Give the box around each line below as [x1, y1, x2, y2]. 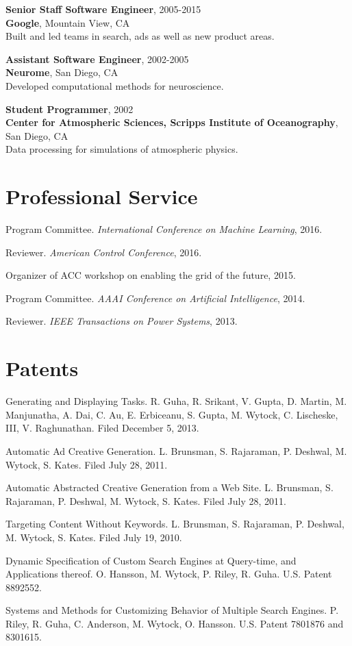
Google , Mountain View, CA [5, 15, 130, 29]
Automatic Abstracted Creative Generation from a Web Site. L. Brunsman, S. [5, 480, 334, 495]
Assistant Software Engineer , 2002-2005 [5, 51, 189, 66]
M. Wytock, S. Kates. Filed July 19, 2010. [5, 530, 182, 544]
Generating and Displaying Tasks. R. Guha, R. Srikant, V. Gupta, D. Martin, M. [5, 394, 347, 408]
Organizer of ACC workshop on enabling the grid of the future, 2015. [5, 268, 296, 282]
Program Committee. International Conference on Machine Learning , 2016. [5, 222, 323, 236]
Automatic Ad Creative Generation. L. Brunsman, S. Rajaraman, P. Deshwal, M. [5, 443, 347, 458]
